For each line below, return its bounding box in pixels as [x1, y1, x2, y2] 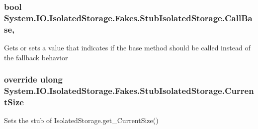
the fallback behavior [4, 52, 68, 62]
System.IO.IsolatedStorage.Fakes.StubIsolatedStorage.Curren [4, 85, 254, 97]
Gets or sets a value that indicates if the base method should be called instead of [4, 43, 251, 53]
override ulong [4, 73, 63, 86]
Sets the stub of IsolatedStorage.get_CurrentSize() [4, 115, 159, 126]
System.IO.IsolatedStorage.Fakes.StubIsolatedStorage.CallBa [4, 11, 253, 24]
